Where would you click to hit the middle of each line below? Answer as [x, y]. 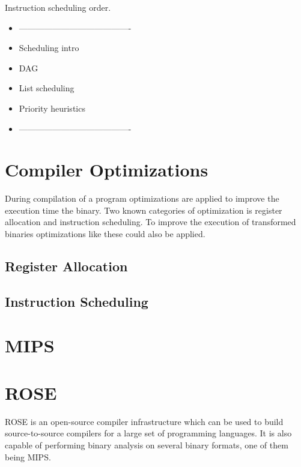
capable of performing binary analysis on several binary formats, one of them [147, 444]
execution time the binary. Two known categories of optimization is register [144, 210]
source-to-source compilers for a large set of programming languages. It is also [148, 433]
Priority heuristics [52, 108]
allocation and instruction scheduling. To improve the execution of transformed [150, 222]
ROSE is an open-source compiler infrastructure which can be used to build [144, 421]
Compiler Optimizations [107, 170]
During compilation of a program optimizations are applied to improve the [142, 198]
